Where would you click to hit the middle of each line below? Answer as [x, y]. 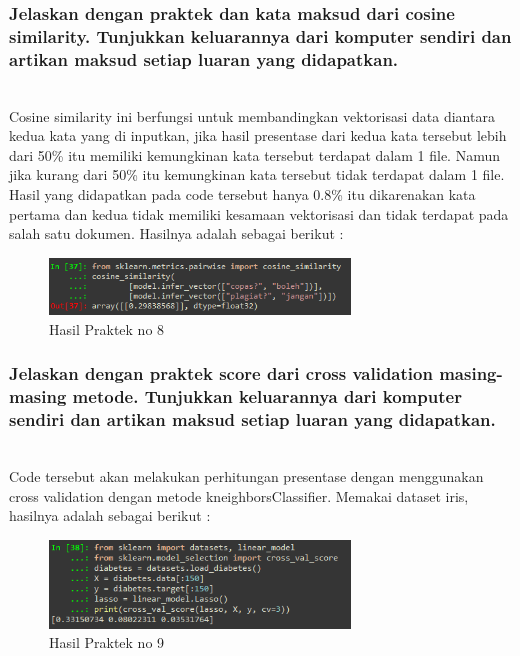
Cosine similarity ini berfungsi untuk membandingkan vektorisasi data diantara [252, 115]
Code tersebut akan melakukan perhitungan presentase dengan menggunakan [246, 476]
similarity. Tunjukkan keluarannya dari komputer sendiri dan [260, 35]
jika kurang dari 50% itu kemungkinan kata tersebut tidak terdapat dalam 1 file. [257, 174]
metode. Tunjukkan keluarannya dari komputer [267, 396]
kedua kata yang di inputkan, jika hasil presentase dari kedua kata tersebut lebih [258, 135]
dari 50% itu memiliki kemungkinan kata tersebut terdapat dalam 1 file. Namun [254, 154]
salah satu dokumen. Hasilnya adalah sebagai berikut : [176, 233]
